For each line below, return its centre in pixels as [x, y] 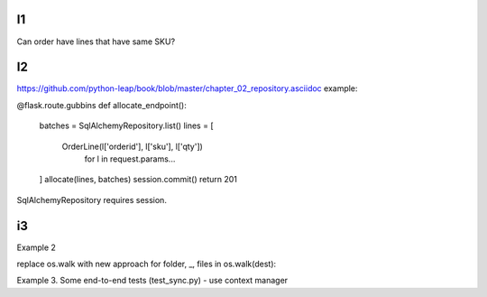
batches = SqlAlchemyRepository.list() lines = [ [126, 125]
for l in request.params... [130, 159]
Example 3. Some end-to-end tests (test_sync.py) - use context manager [152, 281]
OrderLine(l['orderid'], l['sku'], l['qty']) [132, 146]
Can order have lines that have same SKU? [96, 42]
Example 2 [36, 247]
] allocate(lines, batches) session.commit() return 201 [138, 180]
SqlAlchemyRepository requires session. [92, 200]
